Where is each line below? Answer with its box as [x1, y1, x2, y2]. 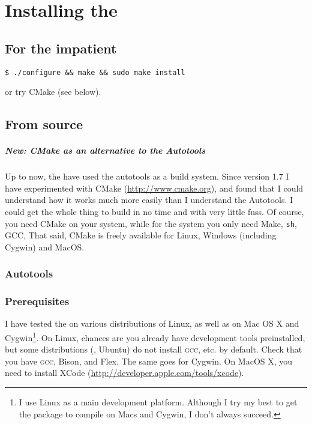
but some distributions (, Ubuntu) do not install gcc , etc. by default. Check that [5, 343, 302, 356]
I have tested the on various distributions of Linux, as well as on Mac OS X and [5, 317, 299, 330]
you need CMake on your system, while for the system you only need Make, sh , [5, 217, 297, 229]
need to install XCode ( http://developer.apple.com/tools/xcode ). [5, 366, 244, 379]
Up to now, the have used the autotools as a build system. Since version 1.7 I [5, 170, 289, 183]
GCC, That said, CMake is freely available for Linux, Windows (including [5, 229, 277, 241]
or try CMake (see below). [5, 85, 101, 98]
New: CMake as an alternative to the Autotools [5, 144, 205, 157]
